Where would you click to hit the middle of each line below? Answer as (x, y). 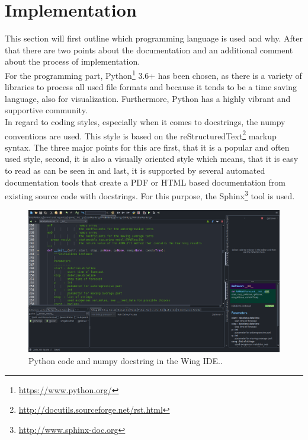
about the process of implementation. (73, 61)
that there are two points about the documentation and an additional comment (149, 50)
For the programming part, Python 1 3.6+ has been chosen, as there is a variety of (153, 74)
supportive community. (46, 110)
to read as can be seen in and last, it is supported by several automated (135, 170)
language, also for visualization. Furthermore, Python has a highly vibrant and (148, 98)
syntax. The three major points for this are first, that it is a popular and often (147, 147)
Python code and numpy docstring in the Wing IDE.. (126, 360)
